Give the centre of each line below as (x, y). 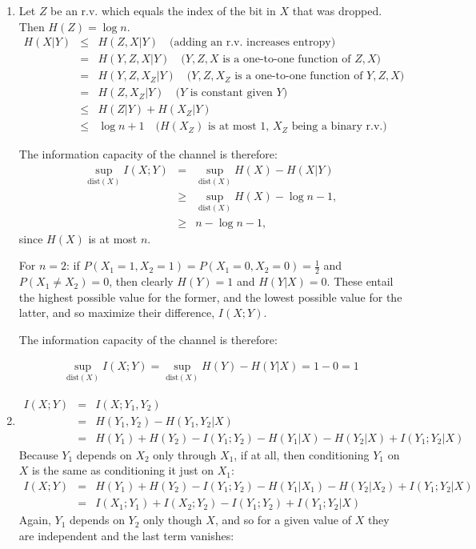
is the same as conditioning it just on (123, 470)
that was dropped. (337, 10)
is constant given (231, 93)
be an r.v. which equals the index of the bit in (163, 10)
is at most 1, (238, 127)
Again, (35, 520)
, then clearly (141, 281)
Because (38, 454)
